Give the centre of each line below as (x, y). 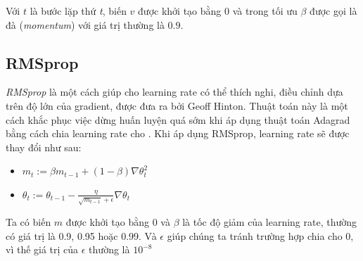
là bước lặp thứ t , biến (78, 11)
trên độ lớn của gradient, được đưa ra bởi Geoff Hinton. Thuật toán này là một (177, 105)
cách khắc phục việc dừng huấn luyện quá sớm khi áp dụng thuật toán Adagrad (178, 119)
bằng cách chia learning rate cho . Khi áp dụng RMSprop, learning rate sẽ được (178, 133)
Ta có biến (28, 221)
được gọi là (333, 11)
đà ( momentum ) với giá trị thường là (85, 24)
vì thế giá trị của (42, 249)
